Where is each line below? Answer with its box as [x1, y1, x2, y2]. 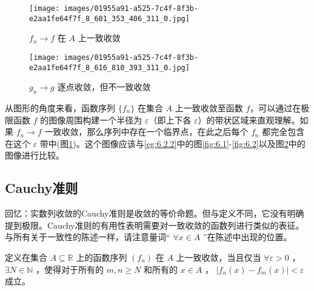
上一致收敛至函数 [175, 102, 243, 114]
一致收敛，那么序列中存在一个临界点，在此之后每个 [44, 125, 249, 138]
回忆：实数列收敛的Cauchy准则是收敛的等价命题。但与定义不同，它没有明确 [5, 207, 304, 220]
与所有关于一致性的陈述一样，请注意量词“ [5, 231, 170, 243]
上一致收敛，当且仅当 [176, 250, 261, 263]
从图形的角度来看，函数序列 [5, 102, 115, 114]
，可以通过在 [250, 102, 301, 114]
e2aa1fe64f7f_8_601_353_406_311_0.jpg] [29, 14, 190, 23]
